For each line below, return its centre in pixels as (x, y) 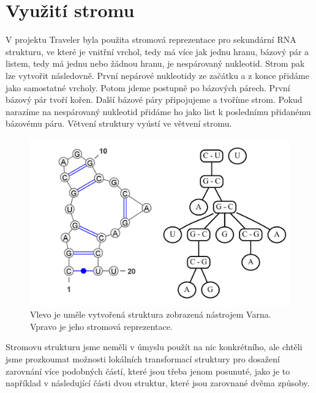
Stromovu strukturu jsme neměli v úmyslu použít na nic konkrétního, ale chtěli (154, 347)
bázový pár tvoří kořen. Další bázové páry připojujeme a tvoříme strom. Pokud (154, 99)
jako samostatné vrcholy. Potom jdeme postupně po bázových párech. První (148, 87)
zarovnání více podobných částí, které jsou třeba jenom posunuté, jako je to (148, 371)
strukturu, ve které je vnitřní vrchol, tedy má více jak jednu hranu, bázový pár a (157, 51)
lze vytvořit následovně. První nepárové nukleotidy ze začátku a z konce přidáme (157, 75)
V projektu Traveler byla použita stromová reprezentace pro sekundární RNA (151, 39)
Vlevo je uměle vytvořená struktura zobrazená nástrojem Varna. (151, 314)
